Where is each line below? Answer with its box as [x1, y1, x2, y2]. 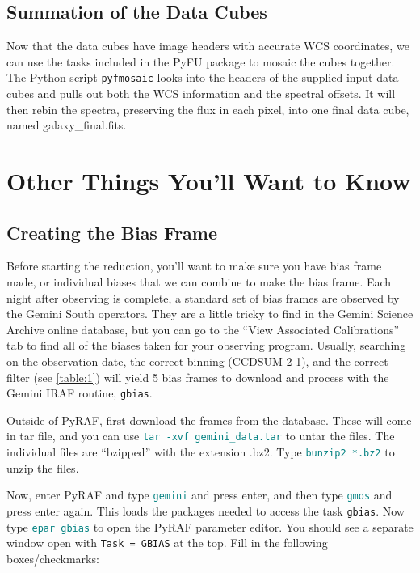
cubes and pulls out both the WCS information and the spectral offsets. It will [6, 85, 396, 102]
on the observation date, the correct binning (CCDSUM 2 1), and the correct [6, 352, 388, 369]
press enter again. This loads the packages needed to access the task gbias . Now [6, 502, 405, 519]
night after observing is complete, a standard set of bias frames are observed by [6, 289, 400, 306]
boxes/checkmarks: [6, 550, 99, 567]
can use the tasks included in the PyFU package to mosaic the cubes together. [6, 53, 395, 70]
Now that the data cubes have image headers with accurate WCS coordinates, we [6, 37, 409, 54]
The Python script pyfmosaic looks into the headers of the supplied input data [6, 69, 399, 86]
